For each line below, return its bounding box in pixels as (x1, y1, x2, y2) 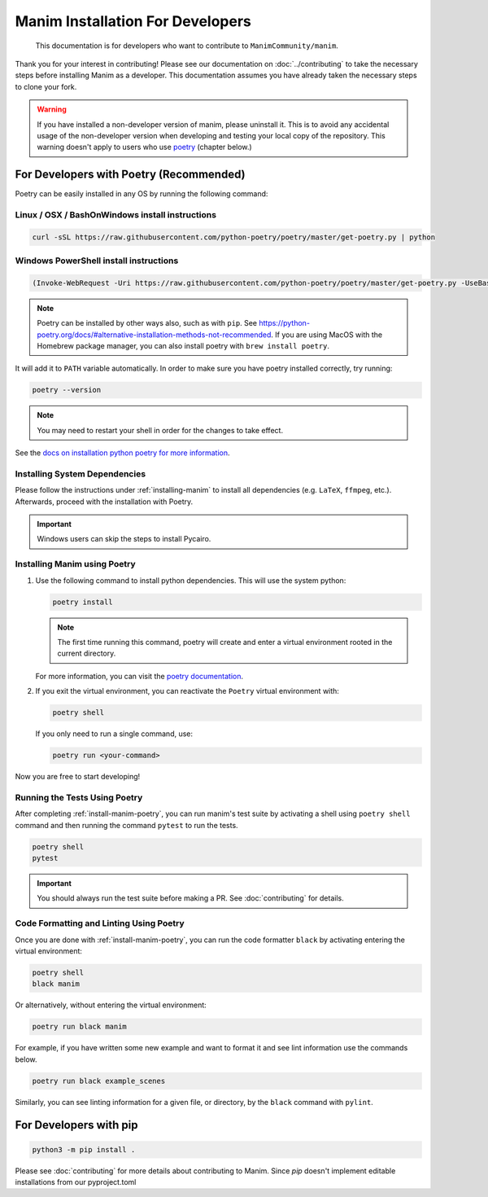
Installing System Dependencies (15, 468, 146, 480)
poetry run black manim (32, 1022, 128, 1032)
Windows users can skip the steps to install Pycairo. (37, 534, 211, 544)
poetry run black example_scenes (32, 1076, 166, 1085)
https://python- (259, 318, 311, 328)
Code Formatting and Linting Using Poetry (15, 918, 185, 929)
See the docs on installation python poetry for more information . (15, 448, 231, 458)
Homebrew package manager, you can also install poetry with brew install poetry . (37, 341, 329, 351)
